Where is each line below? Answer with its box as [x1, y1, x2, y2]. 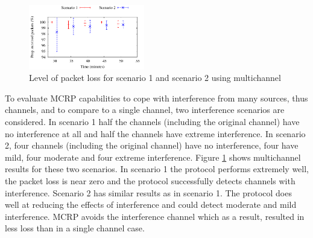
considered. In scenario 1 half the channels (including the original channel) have [5, 115, 300, 127]
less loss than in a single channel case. [5, 222, 145, 234]
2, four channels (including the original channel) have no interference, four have [5, 139, 299, 152]
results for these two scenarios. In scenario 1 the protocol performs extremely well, [5, 162, 309, 175]
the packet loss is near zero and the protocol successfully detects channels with [5, 174, 296, 187]
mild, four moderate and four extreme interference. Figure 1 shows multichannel [5, 150, 301, 163]
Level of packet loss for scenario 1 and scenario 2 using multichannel [29, 71, 281, 84]
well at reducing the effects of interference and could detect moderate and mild [5, 198, 297, 211]
